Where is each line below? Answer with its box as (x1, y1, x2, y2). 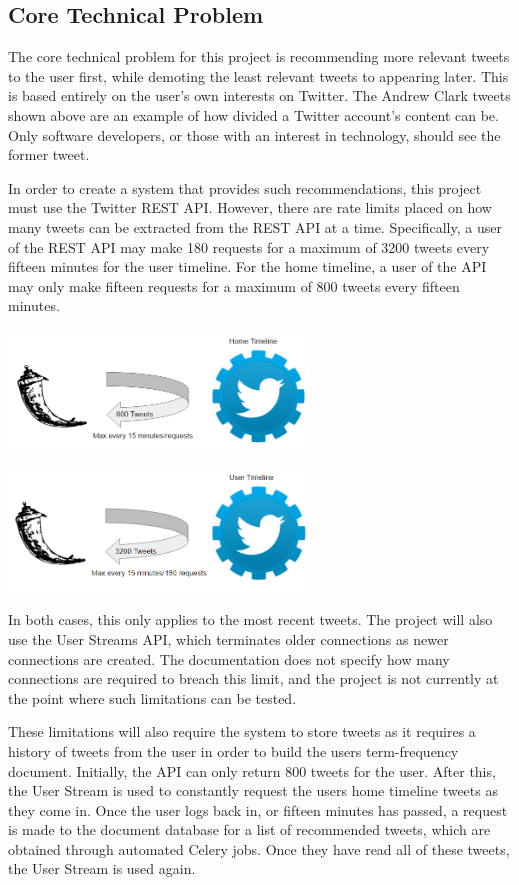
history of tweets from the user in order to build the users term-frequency (8, 740, 459, 761)
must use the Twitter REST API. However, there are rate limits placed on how (8, 197, 492, 218)
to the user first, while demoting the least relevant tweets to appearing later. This (8, 65, 509, 86)
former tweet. (8, 144, 90, 165)
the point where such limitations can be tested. (8, 687, 297, 708)
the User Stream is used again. (8, 858, 196, 879)
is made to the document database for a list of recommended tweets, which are (8, 819, 491, 840)
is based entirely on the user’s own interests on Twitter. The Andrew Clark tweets (8, 85, 511, 106)
